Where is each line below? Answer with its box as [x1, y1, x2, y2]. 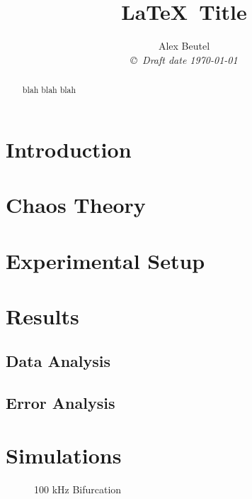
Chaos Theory [6, 190, 146, 219]
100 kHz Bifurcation [34, 481, 122, 496]
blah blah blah [22, 84, 76, 96]
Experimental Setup [6, 246, 205, 275]
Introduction [6, 134, 132, 163]
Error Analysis [6, 392, 115, 414]
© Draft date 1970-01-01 [130, 52, 238, 67]
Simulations [6, 440, 122, 469]
